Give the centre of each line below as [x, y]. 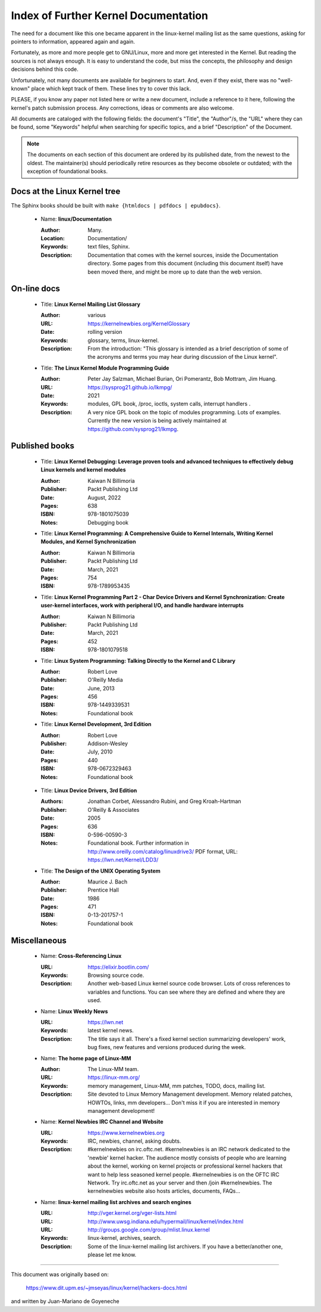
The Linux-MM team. [113, 1069]
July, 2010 [100, 752]
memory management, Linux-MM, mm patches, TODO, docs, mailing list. [177, 1085]
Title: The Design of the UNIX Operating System [100, 871]
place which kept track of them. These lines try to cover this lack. [111, 88]
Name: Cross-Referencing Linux [81, 956]
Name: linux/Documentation [76, 219]
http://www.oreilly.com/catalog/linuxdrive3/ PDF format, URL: [163, 851]
